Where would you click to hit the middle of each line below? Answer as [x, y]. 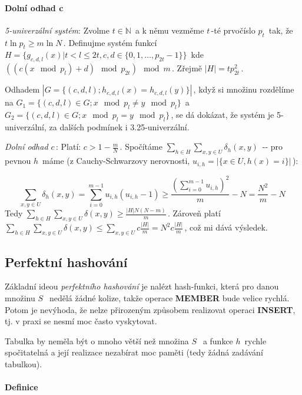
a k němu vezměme [170, 30]
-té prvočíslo [233, 30]
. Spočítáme [141, 147]
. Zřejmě [187, 68]
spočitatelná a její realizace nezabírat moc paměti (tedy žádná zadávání [134, 352]
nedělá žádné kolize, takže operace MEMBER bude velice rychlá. [169, 297]
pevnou [18, 161]
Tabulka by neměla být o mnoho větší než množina [97, 340]
